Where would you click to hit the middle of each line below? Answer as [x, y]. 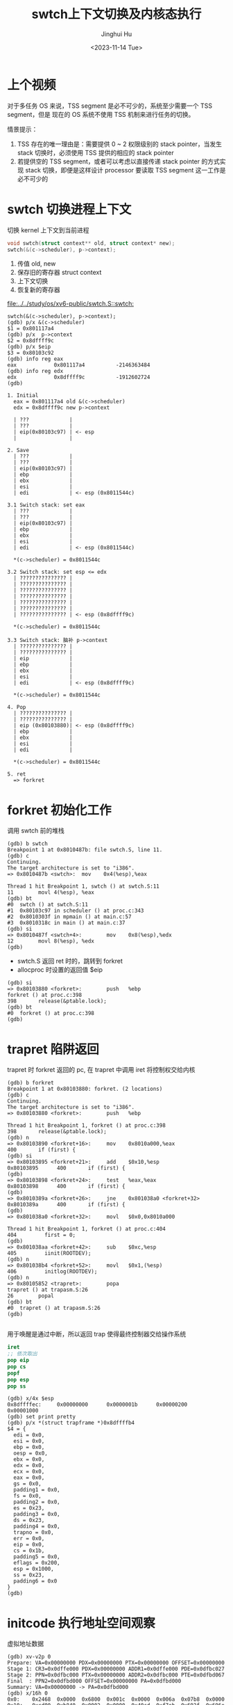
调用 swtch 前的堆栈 [36, 831]
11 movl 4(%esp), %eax [51, 892]
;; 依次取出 [23, 1354]
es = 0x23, [29, 1508]
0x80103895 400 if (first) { [67, 1168]
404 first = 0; [42, 1235]
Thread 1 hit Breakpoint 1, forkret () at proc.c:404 [87, 1229]
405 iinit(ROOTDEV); [49, 1254]
